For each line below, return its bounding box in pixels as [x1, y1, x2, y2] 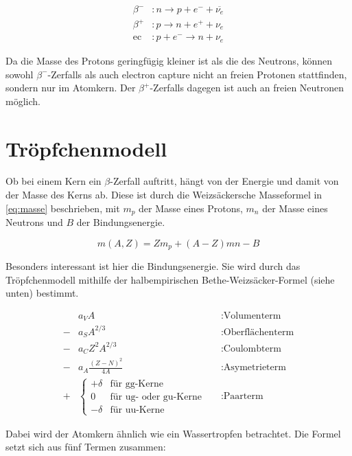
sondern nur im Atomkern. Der [5, 80, 136, 95]
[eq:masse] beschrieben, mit [5, 201, 120, 215]
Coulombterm [223, 343, 281, 354]
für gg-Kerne [110, 379, 163, 389]
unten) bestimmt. [5, 286, 79, 300]
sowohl [5, 67, 34, 81]
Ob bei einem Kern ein [5, 174, 102, 188]
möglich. [5, 93, 40, 108]
